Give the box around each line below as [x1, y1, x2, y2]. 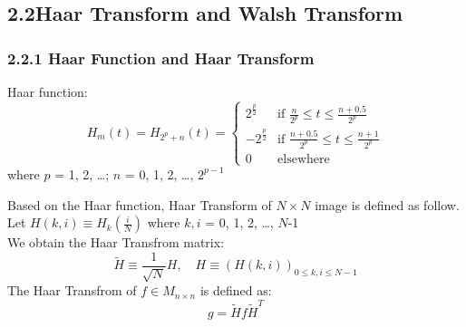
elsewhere [277, 152, 330, 166]
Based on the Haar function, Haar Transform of [7, 195, 272, 214]
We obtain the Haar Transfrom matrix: [7, 233, 225, 252]
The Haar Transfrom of [7, 281, 137, 300]
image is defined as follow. [315, 195, 460, 214]
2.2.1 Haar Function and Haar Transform [7, 46, 315, 69]
